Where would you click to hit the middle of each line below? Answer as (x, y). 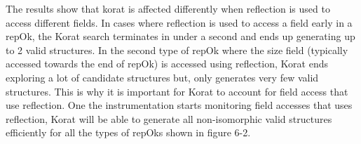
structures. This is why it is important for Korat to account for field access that (177, 91)
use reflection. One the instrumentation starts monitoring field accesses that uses (179, 105)
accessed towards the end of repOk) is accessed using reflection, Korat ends (167, 64)
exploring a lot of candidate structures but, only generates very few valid (162, 77)
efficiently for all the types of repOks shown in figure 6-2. (128, 132)
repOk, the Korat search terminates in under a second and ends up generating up (180, 36)
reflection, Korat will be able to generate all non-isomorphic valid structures (169, 118)
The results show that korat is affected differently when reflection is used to (168, 8)
